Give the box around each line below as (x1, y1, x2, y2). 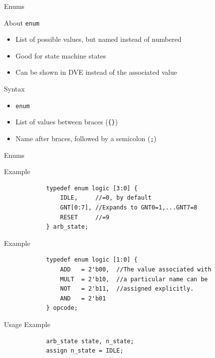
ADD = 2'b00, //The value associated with (60, 266, 212, 273)
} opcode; (46, 304, 78, 312)
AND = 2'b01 (60, 295, 106, 302)
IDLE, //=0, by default (60, 194, 152, 202)
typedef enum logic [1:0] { (46, 256, 138, 264)
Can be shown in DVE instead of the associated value (15, 67, 177, 77)
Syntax (4, 84, 25, 94)
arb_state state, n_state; (46, 337, 134, 345)
